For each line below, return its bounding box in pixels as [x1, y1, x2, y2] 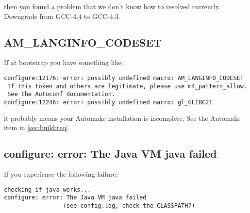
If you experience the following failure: [4, 169, 118, 179]
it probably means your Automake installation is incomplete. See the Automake [4, 113, 241, 123]
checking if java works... [4, 186, 91, 193]
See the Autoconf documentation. [7, 91, 116, 98]
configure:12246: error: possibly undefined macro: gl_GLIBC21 [4, 98, 213, 106]
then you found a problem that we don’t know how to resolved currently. [4, 1, 220, 11]
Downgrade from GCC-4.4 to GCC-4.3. [4, 11, 120, 21]
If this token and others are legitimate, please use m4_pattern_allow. [7, 82, 248, 90]
